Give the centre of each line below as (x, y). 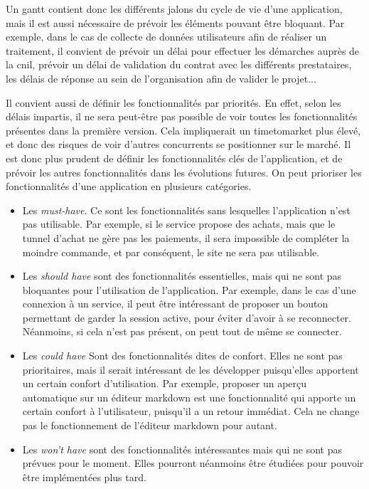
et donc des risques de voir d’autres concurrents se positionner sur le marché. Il (178, 144)
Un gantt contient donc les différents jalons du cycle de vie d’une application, (174, 9)
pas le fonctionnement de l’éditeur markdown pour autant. (150, 425)
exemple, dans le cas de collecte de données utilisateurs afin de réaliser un (166, 37)
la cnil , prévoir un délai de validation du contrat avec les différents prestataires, (179, 64)
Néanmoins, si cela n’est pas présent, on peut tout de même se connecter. (182, 331)
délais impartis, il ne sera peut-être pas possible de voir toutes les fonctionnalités (182, 116)
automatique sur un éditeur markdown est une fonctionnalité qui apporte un (189, 397)
